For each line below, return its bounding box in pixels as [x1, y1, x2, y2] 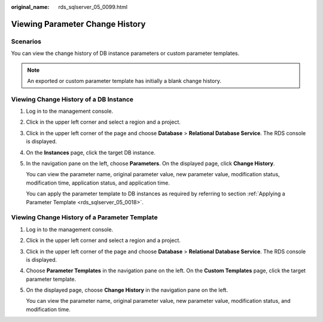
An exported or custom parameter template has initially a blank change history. [27, 77, 221, 84]
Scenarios [11, 37, 42, 45]
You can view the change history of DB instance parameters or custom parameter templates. [11, 50, 239, 57]
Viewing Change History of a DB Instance [11, 95, 134, 103]
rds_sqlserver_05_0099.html [58, 4, 128, 10]
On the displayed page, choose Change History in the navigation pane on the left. [26, 287, 228, 294]
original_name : [11, 4, 50, 10]
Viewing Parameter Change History [11, 19, 146, 29]
